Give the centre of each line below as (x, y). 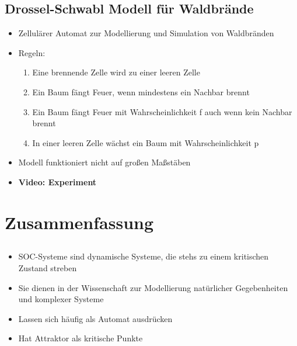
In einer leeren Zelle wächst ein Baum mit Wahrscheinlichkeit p (146, 142)
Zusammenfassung (79, 222)
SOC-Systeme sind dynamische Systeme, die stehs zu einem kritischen (144, 256)
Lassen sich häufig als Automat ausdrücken (95, 318)
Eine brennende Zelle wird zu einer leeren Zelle (116, 72)
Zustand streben (48, 267)
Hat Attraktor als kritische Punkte (81, 338)
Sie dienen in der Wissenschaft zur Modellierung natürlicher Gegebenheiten (153, 287)
